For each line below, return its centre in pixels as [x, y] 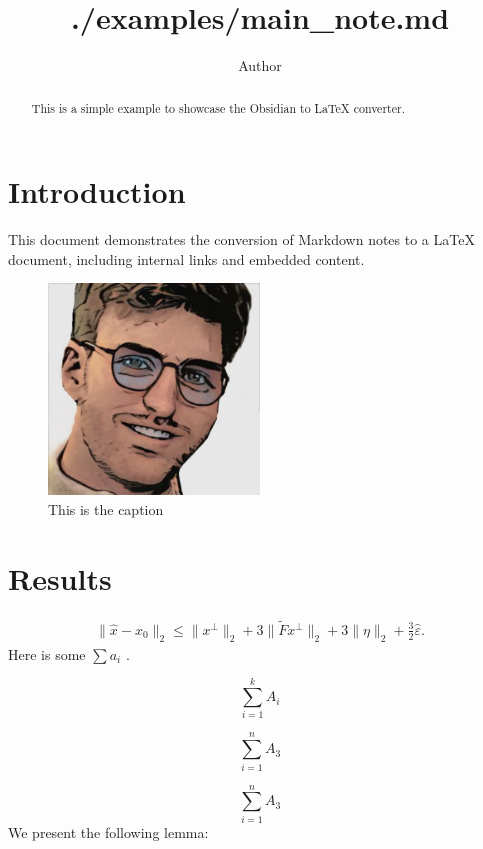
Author [260, 65]
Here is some [47, 653]
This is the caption [106, 508]
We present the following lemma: [108, 831]
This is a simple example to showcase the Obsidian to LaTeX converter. [218, 107]
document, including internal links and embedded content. [186, 258]
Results [60, 577]
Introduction [97, 191]
